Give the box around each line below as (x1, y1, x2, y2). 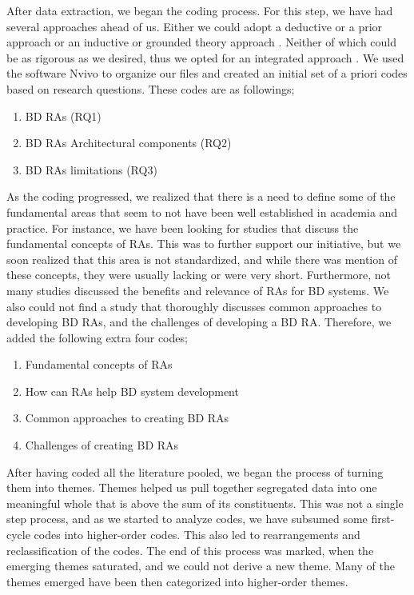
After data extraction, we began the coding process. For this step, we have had (6, 2, 393, 18)
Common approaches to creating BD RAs (25, 409, 229, 426)
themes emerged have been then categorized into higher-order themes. (6, 573, 348, 589)
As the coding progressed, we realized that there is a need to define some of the (6, 188, 396, 205)
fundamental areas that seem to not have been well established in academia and (6, 203, 398, 220)
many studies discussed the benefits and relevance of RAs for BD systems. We (6, 282, 389, 298)
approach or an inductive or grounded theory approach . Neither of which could (6, 34, 397, 50)
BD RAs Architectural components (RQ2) (25, 134, 232, 151)
